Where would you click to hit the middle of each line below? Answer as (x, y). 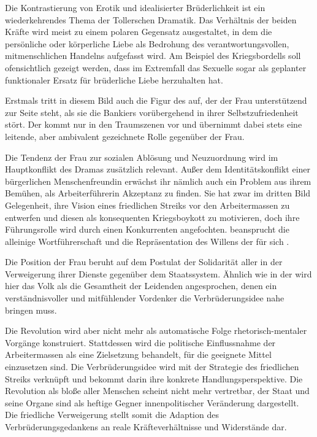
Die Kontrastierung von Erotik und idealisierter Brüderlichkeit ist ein (135, 7)
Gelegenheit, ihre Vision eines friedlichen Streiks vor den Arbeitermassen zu (147, 205)
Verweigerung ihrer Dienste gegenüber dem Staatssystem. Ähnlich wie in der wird (158, 273)
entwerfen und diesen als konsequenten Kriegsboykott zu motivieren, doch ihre (152, 217)
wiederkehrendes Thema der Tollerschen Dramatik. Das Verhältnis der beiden (151, 19)
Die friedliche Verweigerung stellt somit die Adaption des (112, 415)
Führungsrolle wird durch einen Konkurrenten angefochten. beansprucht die (147, 229)
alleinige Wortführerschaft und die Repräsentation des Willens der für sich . (147, 241)
